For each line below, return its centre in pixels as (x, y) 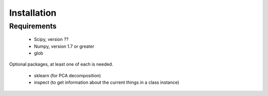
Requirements (33, 26)
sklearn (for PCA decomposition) (67, 75)
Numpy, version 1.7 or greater (64, 46)
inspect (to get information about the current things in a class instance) (107, 82)
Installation (33, 13)
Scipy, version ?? (51, 39)
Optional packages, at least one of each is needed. (61, 64)
